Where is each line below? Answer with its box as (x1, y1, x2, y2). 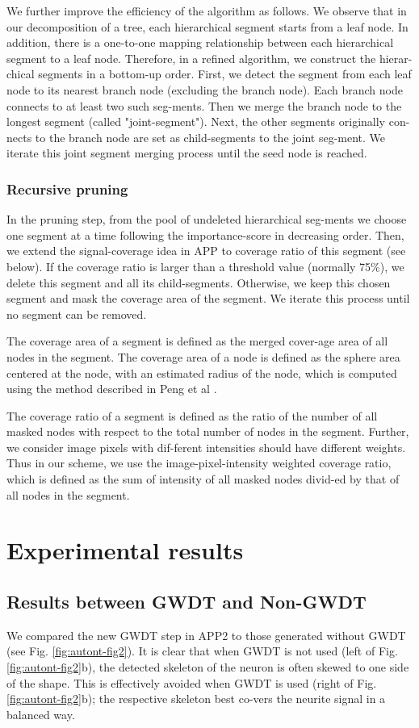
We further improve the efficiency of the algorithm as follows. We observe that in (6, 2, 407, 19)
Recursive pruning (6, 178, 128, 199)
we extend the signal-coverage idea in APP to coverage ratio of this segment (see (6, 242, 406, 259)
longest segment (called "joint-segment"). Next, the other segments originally (6, 113, 385, 130)
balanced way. (6, 705, 75, 722)
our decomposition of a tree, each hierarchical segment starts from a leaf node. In (6, 18, 409, 35)
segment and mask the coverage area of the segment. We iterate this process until (6, 290, 410, 307)
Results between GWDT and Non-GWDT (6, 589, 367, 614)
